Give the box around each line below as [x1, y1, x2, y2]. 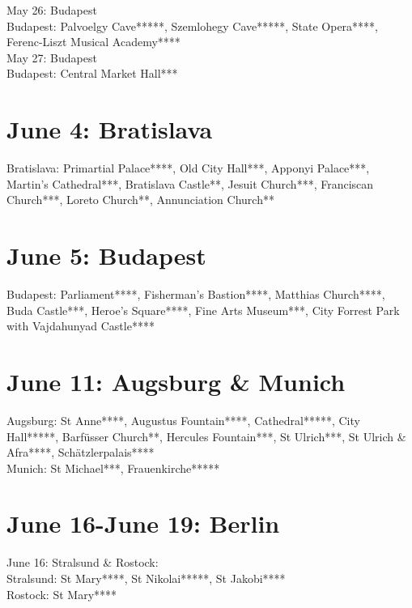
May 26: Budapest [6, 2, 97, 18]
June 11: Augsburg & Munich [6, 364, 346, 398]
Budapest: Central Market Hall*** [6, 65, 178, 82]
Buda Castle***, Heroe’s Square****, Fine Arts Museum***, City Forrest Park [6, 301, 400, 318]
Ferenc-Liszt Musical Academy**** [6, 33, 181, 50]
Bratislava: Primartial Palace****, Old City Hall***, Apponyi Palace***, [6, 159, 370, 176]
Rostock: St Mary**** [6, 585, 117, 602]
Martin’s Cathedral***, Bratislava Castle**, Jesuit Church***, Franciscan [6, 175, 374, 192]
